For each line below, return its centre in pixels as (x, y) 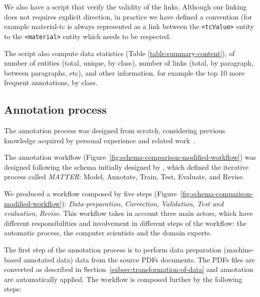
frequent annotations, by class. (51, 82)
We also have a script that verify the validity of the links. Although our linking (125, 7)
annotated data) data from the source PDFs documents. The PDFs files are (139, 259)
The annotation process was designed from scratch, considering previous (115, 130)
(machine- (239, 250)
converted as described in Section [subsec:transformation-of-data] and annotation (129, 269)
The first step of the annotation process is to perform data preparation (113, 250)
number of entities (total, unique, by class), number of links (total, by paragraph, (129, 63)
